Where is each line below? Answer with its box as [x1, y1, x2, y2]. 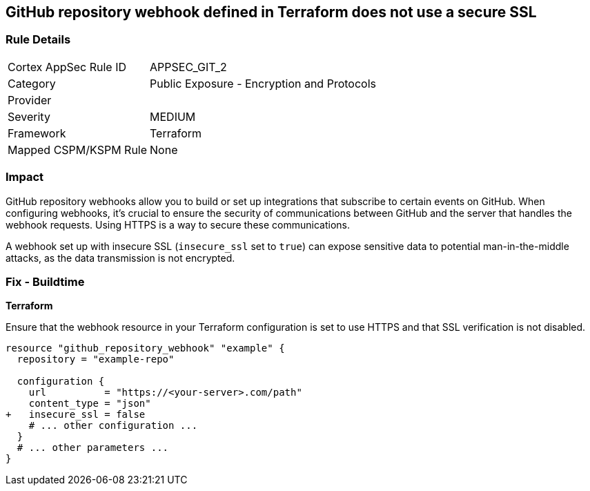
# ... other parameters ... [17, 442, 169, 454]
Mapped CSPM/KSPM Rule [8, 142, 148, 157]
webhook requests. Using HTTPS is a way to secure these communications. [6, 218, 350, 231]
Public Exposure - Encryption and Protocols [150, 76, 376, 90]
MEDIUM [150, 109, 196, 124]
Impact [6, 170, 44, 184]
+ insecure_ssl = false [6, 409, 146, 421]
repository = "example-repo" [17, 354, 175, 365]
